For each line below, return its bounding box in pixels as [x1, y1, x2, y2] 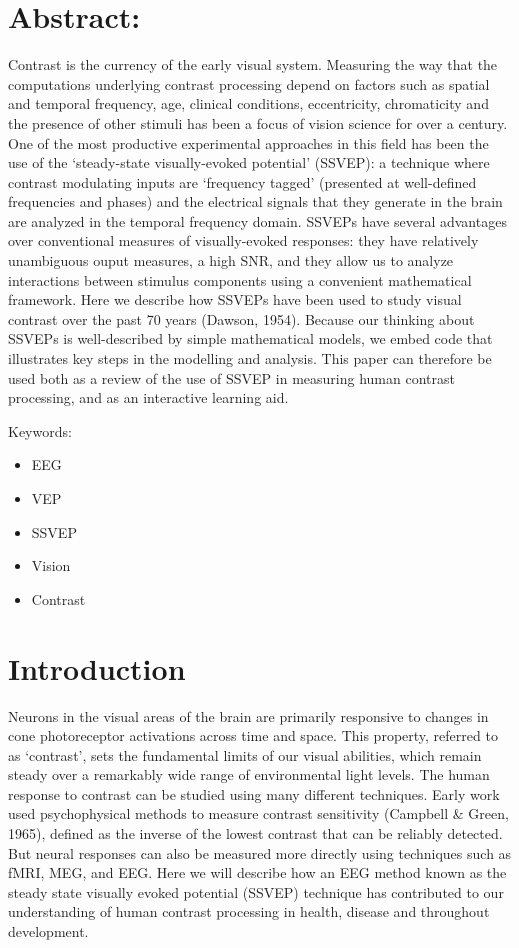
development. [8, 921, 89, 942]
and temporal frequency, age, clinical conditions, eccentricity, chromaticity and [8, 93, 489, 114]
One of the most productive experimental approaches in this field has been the [8, 132, 489, 153]
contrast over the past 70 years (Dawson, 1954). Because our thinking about [8, 308, 475, 329]
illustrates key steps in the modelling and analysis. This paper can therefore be [8, 348, 492, 369]
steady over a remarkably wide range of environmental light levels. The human [8, 764, 490, 785]
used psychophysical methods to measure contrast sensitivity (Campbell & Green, [8, 803, 509, 824]
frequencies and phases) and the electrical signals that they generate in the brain [8, 191, 503, 212]
